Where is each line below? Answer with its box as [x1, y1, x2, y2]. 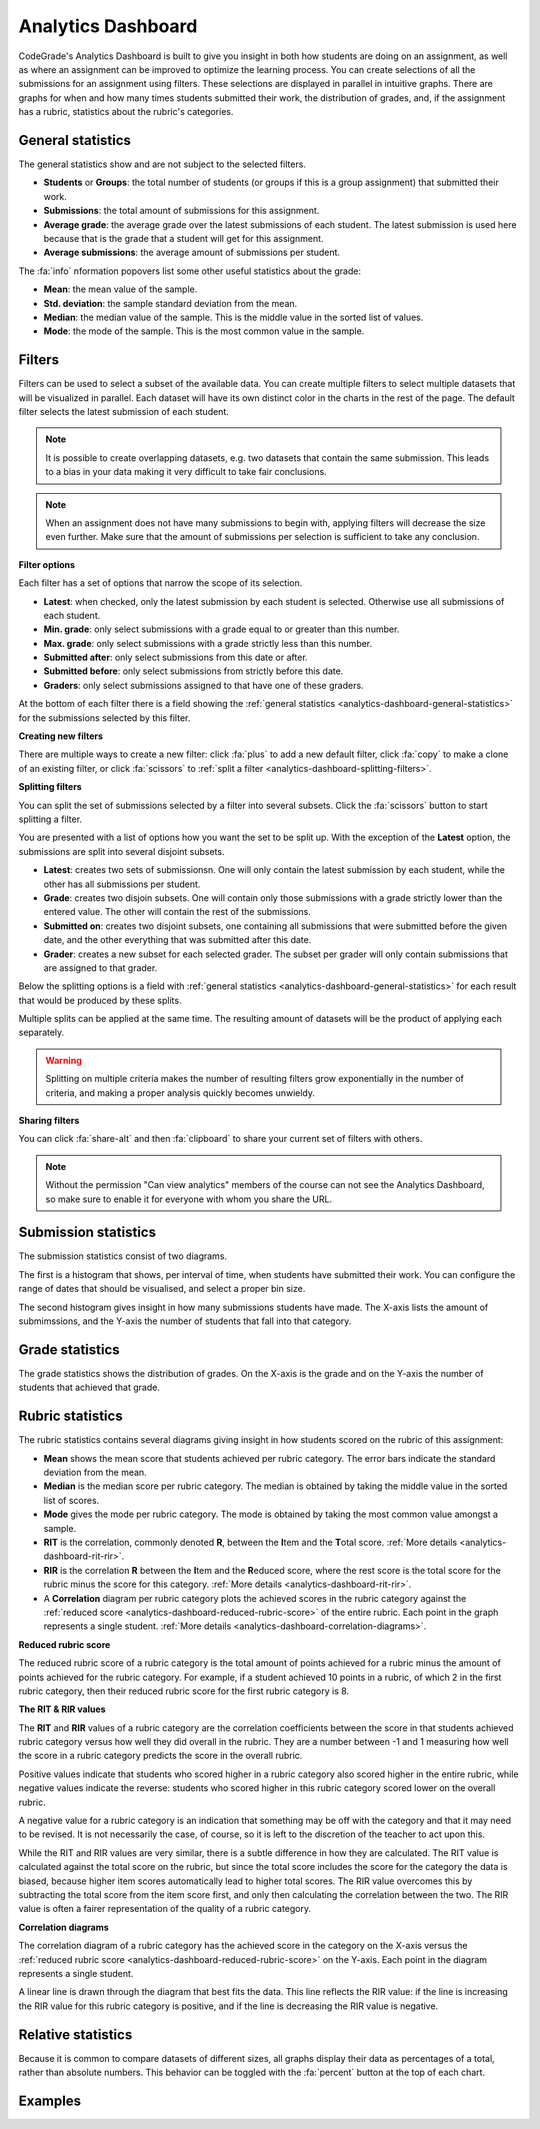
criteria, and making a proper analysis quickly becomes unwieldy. [45, 1086, 315, 1099]
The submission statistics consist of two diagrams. [18, 1250, 228, 1262]
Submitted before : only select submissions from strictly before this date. [43, 665, 344, 677]
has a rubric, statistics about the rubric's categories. [18, 106, 234, 118]
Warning [45, 1054, 82, 1066]
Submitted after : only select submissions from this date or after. [43, 651, 309, 664]
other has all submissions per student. [43, 878, 201, 890]
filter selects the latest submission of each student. [18, 406, 229, 417]
